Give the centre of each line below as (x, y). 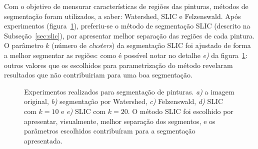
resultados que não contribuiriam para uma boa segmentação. (98, 75)
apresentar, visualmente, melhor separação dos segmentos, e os (120, 121)
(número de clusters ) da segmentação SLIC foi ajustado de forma (151, 45)
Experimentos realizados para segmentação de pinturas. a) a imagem (129, 91)
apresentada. (43, 140)
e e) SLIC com (83, 111)
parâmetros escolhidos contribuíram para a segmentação (110, 131)
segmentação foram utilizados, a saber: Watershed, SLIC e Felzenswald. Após (122, 16)
